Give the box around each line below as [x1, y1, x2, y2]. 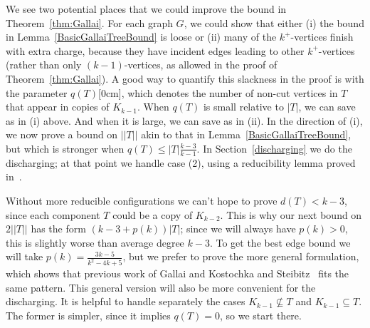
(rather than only [6, 57, 82, 72]
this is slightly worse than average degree [6, 235, 184, 250]
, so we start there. [220, 307, 302, 322]
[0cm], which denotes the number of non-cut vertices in [97, 85, 338, 100]
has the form [31, 221, 86, 236]
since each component [6, 207, 100, 222]
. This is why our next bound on [220, 207, 362, 222]
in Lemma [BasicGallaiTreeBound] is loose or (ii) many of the [6, 29, 277, 44]
